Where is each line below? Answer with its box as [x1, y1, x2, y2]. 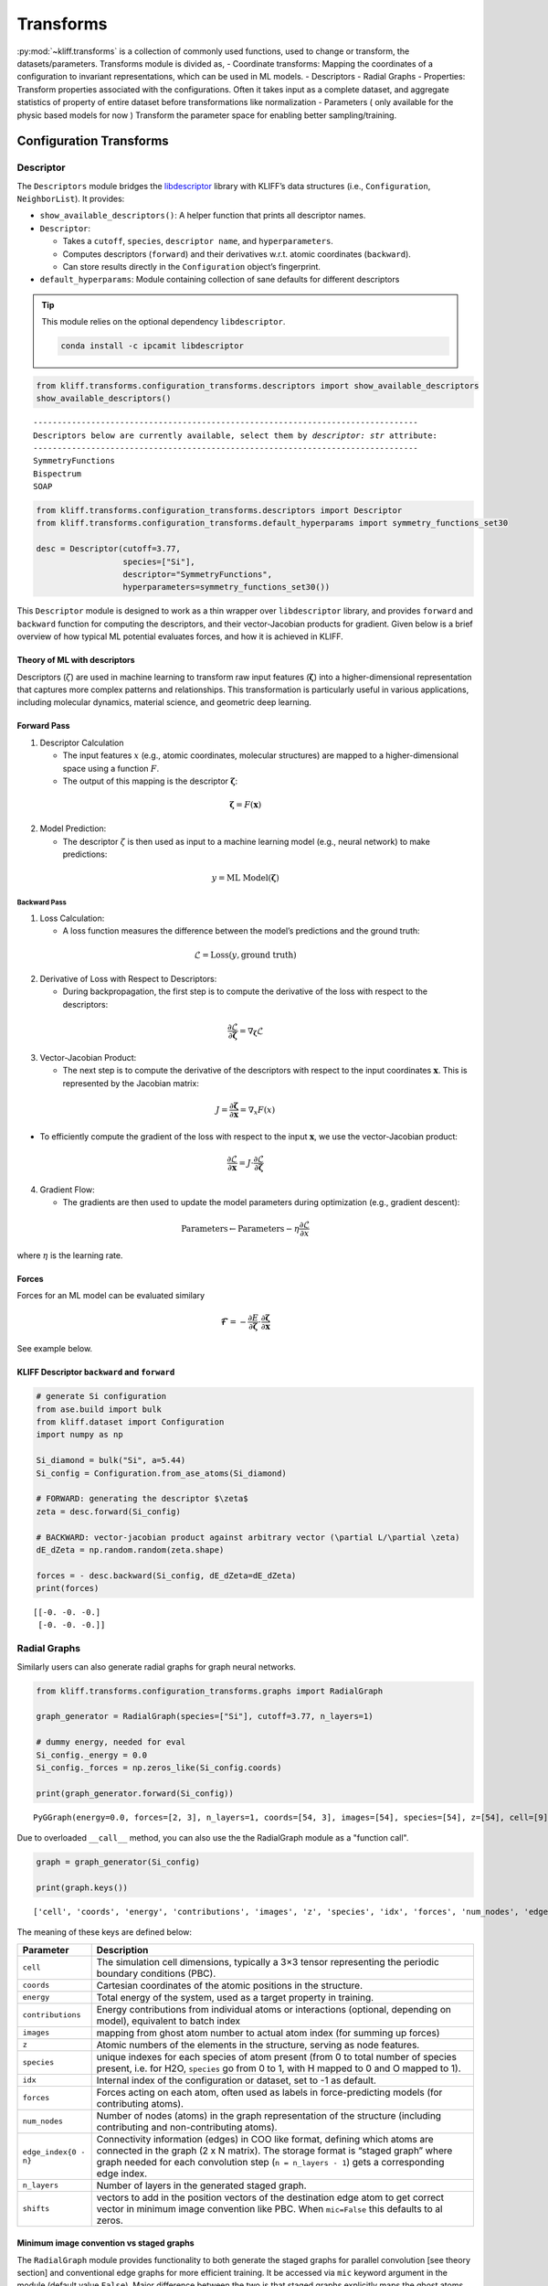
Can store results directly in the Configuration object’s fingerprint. [62, 262, 321, 272]
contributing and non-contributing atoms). [96, 2120, 278, 2133]
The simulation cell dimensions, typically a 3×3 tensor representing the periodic [96, 1955, 440, 1968]
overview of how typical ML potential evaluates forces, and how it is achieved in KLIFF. [16, 631, 344, 642]
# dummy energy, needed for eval [36, 1737, 186, 1747]
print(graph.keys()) [36, 1882, 128, 1893]
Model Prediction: [39, 823, 107, 834]
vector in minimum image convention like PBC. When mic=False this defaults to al [96, 2202, 443, 2215]
